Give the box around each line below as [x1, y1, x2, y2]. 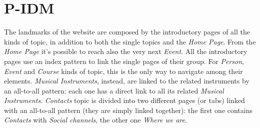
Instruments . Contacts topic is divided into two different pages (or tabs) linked [4, 95, 245, 105]
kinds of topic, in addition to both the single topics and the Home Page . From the [4, 36, 256, 46]
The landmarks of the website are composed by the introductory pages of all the [4, 26, 250, 37]
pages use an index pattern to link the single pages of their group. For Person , [4, 55, 244, 66]
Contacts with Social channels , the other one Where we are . [4, 114, 187, 125]
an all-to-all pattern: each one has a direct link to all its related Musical [4, 85, 224, 95]
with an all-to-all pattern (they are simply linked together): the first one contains [4, 104, 253, 115]
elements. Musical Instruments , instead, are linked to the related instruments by [4, 75, 249, 86]
